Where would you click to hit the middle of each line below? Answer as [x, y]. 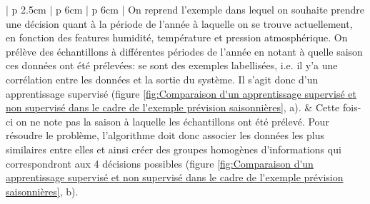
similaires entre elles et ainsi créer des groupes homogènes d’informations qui [174, 149]
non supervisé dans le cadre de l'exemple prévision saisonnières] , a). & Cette [173, 107]
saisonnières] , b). [42, 191]
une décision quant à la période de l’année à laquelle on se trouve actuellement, [179, 23]
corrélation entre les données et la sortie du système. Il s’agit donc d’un [162, 79]
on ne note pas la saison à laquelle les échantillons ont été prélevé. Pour [172, 121]
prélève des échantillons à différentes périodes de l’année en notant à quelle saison [184, 51]
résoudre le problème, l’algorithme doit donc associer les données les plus [165, 135]
